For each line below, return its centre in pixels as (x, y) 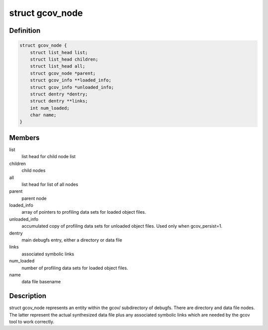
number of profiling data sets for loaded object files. (75, 268)
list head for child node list (49, 157)
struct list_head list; (59, 52)
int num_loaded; (50, 108)
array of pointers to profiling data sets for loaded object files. (84, 212)
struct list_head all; (58, 66)
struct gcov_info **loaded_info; (71, 80)
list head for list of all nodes (50, 184)
